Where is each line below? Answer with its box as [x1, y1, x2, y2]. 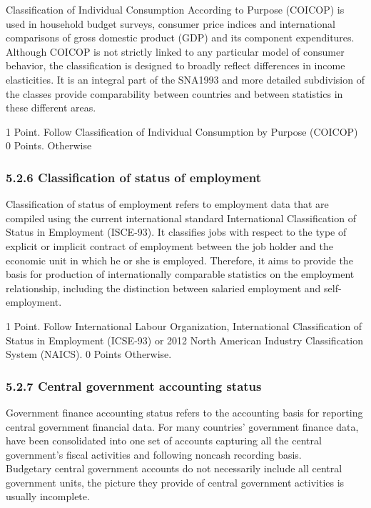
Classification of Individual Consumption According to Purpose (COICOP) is [6, 2, 345, 16]
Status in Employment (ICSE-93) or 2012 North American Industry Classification [6, 332, 363, 347]
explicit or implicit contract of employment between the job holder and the [6, 238, 334, 253]
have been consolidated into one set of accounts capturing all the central [6, 433, 322, 448]
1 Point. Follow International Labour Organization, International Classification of [6, 318, 362, 333]
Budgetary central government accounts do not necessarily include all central [6, 461, 342, 476]
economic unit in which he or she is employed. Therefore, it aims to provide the [6, 252, 353, 267]
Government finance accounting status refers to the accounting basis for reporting [6, 404, 363, 419]
